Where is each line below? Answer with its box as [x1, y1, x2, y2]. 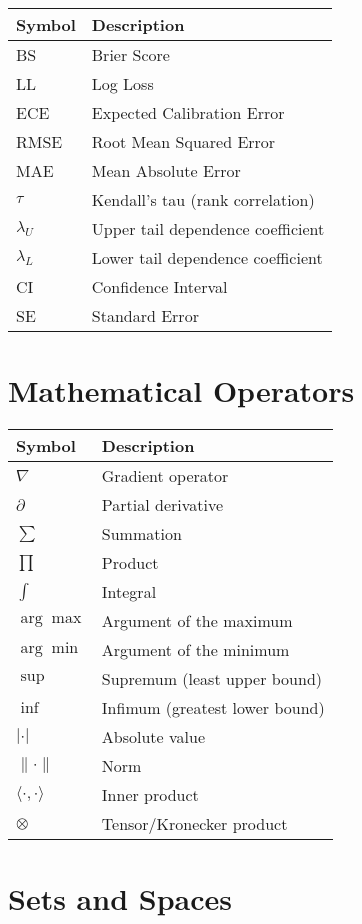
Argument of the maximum [101, 609, 293, 633]
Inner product [101, 783, 199, 807]
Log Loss [91, 72, 154, 95]
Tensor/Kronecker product [101, 812, 288, 836]
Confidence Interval [91, 275, 228, 298]
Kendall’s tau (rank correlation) [91, 188, 315, 211]
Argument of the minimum [101, 638, 290, 662]
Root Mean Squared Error [91, 130, 276, 153]
